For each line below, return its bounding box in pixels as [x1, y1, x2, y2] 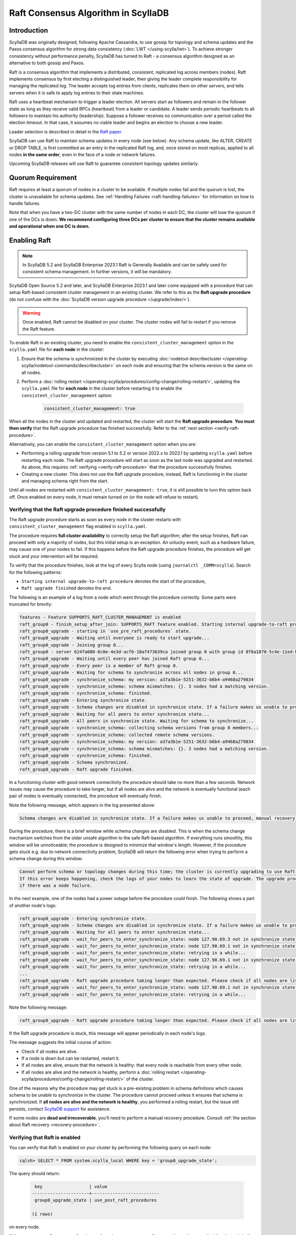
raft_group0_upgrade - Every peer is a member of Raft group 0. [19, 662, 179, 668]
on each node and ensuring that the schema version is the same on [115, 363, 253, 369]
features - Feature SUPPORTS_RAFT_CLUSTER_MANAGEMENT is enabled [19, 615, 181, 620]
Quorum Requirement [9, 173, 77, 182]
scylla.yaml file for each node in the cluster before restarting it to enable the [21, 385, 183, 391]
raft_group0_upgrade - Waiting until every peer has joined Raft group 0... [19, 656, 210, 661]
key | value [35, 1184, 108, 1189]
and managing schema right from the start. [21, 478, 109, 484]
